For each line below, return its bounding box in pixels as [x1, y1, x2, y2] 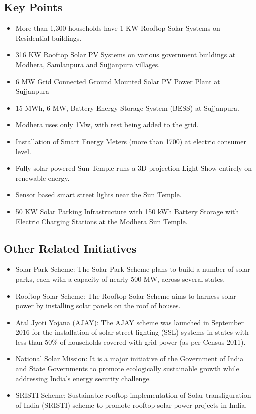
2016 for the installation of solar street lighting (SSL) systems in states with [15, 327, 249, 337]
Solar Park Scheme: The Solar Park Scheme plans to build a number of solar [15, 264, 250, 274]
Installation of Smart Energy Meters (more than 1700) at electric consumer [15, 136, 246, 146]
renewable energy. [15, 172, 70, 183]
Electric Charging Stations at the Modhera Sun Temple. [15, 216, 188, 226]
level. [15, 146, 31, 156]
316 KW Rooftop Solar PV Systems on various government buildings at [15, 49, 236, 60]
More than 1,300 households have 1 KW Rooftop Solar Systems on [15, 23, 220, 33]
